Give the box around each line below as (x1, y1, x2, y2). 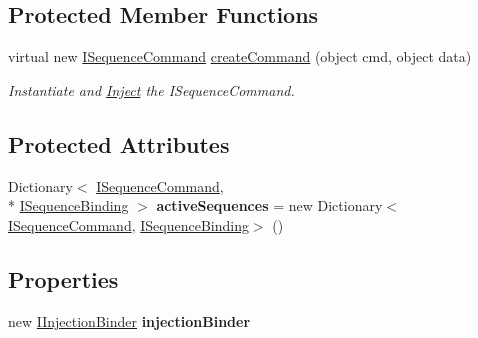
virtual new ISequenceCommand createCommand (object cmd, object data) (8, 46, 472, 67)
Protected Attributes (8, 128, 230, 159)
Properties (8, 263, 119, 294)
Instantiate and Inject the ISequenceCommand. (8, 79, 295, 100)
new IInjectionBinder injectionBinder (8, 310, 251, 331)
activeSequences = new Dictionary (156, 195, 383, 216)
